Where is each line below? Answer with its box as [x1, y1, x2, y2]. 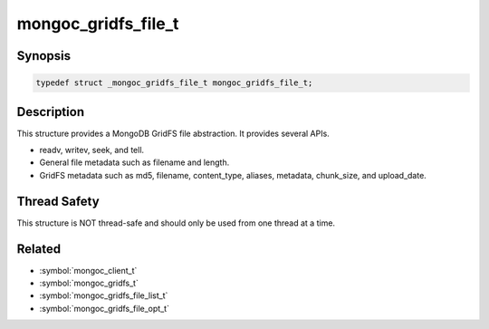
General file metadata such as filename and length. [39, 157, 230, 168]
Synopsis [16, 48, 72, 63]
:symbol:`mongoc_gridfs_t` [39, 277, 139, 289]
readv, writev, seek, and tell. [39, 145, 145, 156]
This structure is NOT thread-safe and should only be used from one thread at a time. [16, 218, 335, 228]
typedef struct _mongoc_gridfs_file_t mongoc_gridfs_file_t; [35, 78, 313, 88]
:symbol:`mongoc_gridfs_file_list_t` [39, 290, 168, 301]
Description [16, 104, 85, 120]
